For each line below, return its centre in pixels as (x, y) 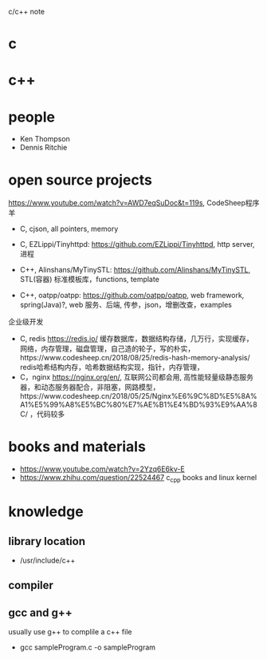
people (32, 117)
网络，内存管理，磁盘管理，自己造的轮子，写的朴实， (107, 349)
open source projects (80, 180)
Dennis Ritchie (43, 148)
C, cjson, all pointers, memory (69, 229)
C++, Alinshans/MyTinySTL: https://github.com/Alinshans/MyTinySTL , (135, 270)
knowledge (46, 512)
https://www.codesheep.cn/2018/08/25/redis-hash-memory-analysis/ (135, 358)
